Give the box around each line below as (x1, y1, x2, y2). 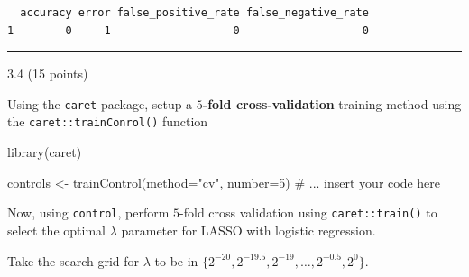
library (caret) (7, 143, 82, 162)
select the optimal (7, 220, 106, 239)
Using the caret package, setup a (7, 94, 193, 113)
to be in (154, 251, 198, 270)
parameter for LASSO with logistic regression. (121, 220, 376, 239)
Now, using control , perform (7, 203, 170, 222)
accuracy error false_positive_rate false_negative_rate (20, 6, 369, 19)
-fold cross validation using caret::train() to (179, 203, 437, 222)
